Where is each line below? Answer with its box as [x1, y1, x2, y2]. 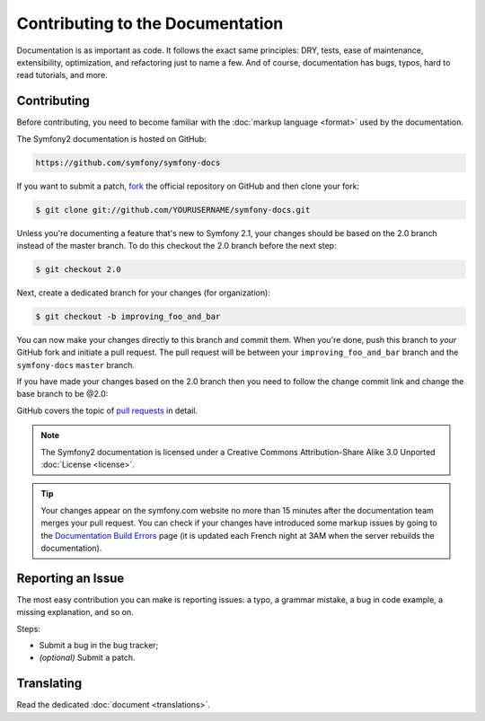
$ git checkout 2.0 [35, 264, 121, 274]
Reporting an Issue [16, 570, 125, 585]
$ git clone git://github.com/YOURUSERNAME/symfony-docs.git [35, 205, 311, 215]
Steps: [16, 623, 40, 634]
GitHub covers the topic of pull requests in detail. [16, 405, 198, 416]
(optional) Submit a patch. [39, 652, 136, 664]
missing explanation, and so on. [16, 607, 134, 618]
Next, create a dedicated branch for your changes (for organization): [16, 287, 271, 298]
